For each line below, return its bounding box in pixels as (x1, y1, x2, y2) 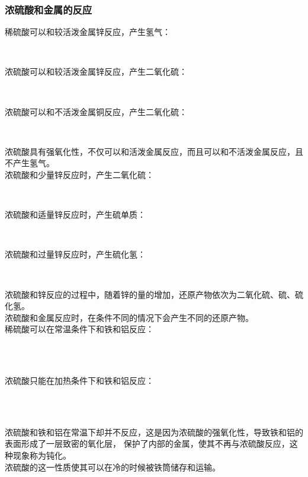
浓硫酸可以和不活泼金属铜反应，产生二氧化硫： (5, 105, 187, 117)
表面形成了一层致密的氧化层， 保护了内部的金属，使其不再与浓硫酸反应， (5, 437, 290, 450)
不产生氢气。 (5, 157, 54, 169)
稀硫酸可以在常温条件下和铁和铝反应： (5, 323, 154, 335)
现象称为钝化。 (12, 449, 71, 462)
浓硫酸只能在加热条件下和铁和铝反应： (5, 374, 154, 387)
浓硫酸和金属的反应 (5, 2, 92, 17)
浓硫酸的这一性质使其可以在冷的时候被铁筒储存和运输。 (5, 460, 220, 473)
